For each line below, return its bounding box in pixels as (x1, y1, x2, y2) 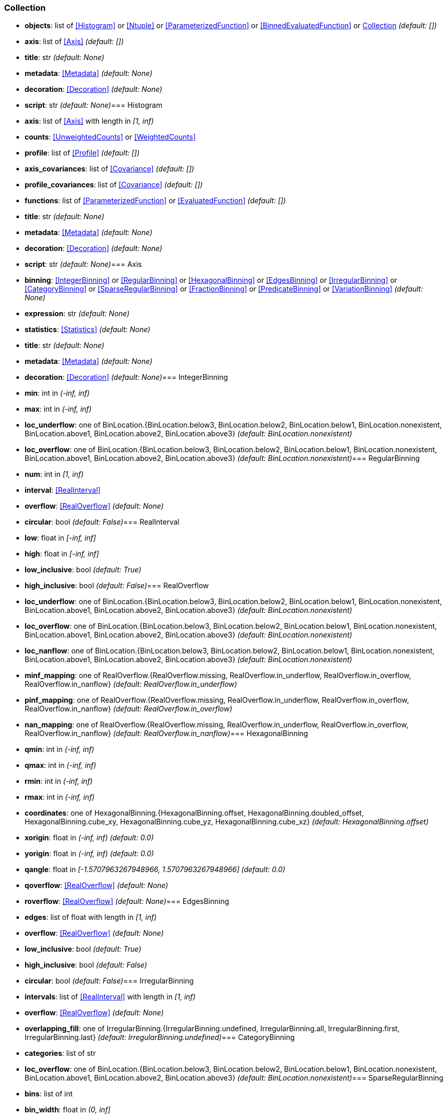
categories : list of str (25, 1049, 96, 1058)
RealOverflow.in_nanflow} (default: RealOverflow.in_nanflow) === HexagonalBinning (25, 729, 308, 738)
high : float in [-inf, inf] (25, 549, 99, 558)
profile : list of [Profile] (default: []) (25, 148, 140, 158)
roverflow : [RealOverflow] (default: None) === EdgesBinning (25, 897, 229, 906)
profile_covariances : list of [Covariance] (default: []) (25, 180, 203, 189)
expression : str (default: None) (25, 309, 130, 318)
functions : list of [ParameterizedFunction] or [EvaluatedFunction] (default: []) (25, 196, 286, 205)
